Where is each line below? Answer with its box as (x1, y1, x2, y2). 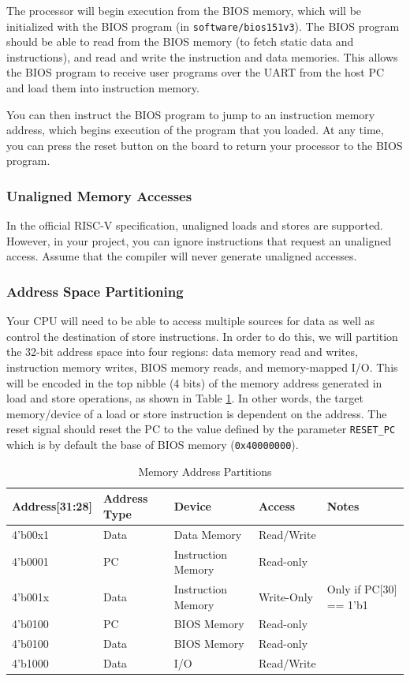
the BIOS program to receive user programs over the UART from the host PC (6, 64, 385, 80)
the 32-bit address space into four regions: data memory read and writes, (6, 343, 358, 360)
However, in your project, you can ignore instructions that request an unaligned (6, 232, 392, 249)
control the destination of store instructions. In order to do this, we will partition (6, 327, 398, 344)
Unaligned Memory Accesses (6, 185, 192, 205)
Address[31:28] (12, 498, 92, 514)
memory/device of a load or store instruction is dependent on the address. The (6, 405, 387, 421)
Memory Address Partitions (138, 462, 272, 479)
